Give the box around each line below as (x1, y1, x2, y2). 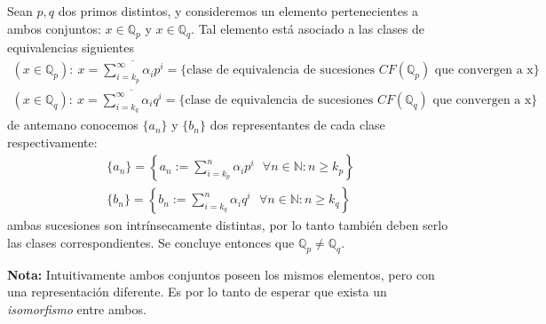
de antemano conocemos (7, 115, 138, 134)
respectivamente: (7, 132, 98, 151)
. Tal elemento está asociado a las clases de (191, 19, 424, 37)
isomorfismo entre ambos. (7, 299, 146, 318)
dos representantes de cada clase (210, 115, 385, 134)
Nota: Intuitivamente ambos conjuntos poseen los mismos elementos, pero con (7, 265, 435, 283)
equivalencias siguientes (7, 38, 134, 57)
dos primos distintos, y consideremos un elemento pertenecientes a (58, 2, 419, 20)
